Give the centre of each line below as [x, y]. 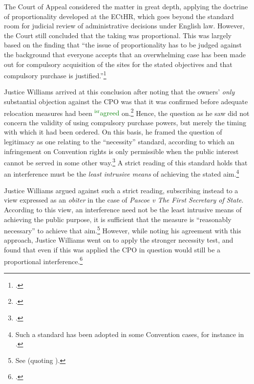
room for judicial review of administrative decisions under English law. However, [124, 26]
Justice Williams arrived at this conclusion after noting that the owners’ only [119, 92]
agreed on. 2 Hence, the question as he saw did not [175, 112]
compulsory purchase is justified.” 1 [55, 75]
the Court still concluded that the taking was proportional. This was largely [118, 35]
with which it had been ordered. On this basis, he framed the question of [113, 132]
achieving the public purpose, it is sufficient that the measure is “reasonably [118, 219]
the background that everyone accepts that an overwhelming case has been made [125, 54]
